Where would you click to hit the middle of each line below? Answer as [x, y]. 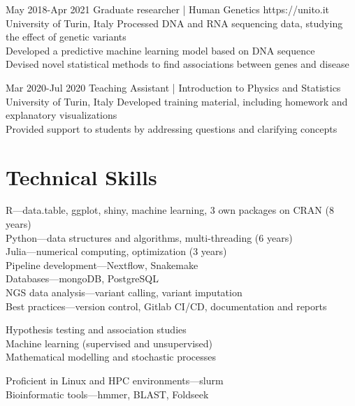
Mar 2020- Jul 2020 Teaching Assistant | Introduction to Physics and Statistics [173, 87]
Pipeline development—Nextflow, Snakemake [102, 264]
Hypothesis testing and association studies [96, 329]
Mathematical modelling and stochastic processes [111, 357]
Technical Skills [81, 176]
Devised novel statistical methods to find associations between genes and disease [177, 64]
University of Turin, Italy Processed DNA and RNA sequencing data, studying [174, 23]
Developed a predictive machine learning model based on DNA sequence [160, 50]
